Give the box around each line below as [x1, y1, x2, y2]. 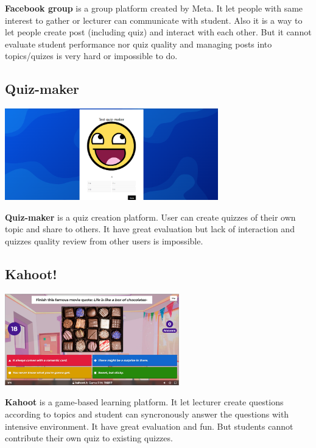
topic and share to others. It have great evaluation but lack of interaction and [5, 222, 295, 235]
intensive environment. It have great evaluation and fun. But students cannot [5, 419, 293, 432]
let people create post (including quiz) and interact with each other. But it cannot [5, 26, 312, 38]
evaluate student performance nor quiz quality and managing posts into [5, 37, 272, 50]
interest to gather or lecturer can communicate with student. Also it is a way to [5, 13, 303, 26]
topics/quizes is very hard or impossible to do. [5, 49, 178, 62]
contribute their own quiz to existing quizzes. [5, 432, 173, 444]
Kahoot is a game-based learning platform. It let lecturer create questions [5, 396, 284, 408]
